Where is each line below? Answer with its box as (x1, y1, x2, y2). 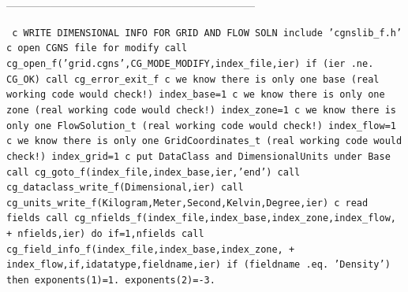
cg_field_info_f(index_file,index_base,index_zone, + (6, 243, 295, 255)
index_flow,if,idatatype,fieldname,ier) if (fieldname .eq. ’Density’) (6, 259, 391, 271)
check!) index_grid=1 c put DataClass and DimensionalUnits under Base (6, 150, 391, 162)
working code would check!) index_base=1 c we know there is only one (6, 89, 385, 101)
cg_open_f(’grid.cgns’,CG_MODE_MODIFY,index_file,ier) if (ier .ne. (6, 57, 374, 69)
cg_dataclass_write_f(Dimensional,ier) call (6, 182, 244, 194)
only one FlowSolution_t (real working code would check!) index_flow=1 (6, 120, 396, 131)
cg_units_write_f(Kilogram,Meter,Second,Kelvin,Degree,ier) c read (6, 197, 369, 209)
